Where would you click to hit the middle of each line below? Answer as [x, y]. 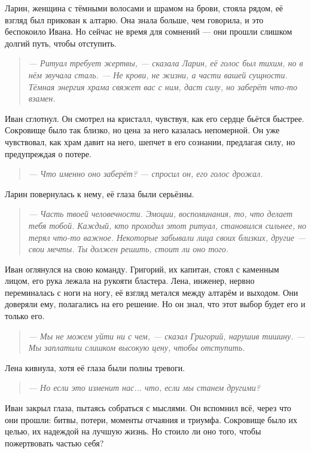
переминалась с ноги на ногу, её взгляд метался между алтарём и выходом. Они [152, 292]
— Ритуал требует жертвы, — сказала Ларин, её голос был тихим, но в [166, 63]
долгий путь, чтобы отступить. [61, 43]
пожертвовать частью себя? [54, 443]
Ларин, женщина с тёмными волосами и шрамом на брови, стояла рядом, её [144, 8]
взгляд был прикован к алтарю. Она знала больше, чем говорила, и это [134, 19]
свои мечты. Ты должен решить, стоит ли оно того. [129, 249]
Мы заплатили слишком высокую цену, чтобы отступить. [137, 348]
